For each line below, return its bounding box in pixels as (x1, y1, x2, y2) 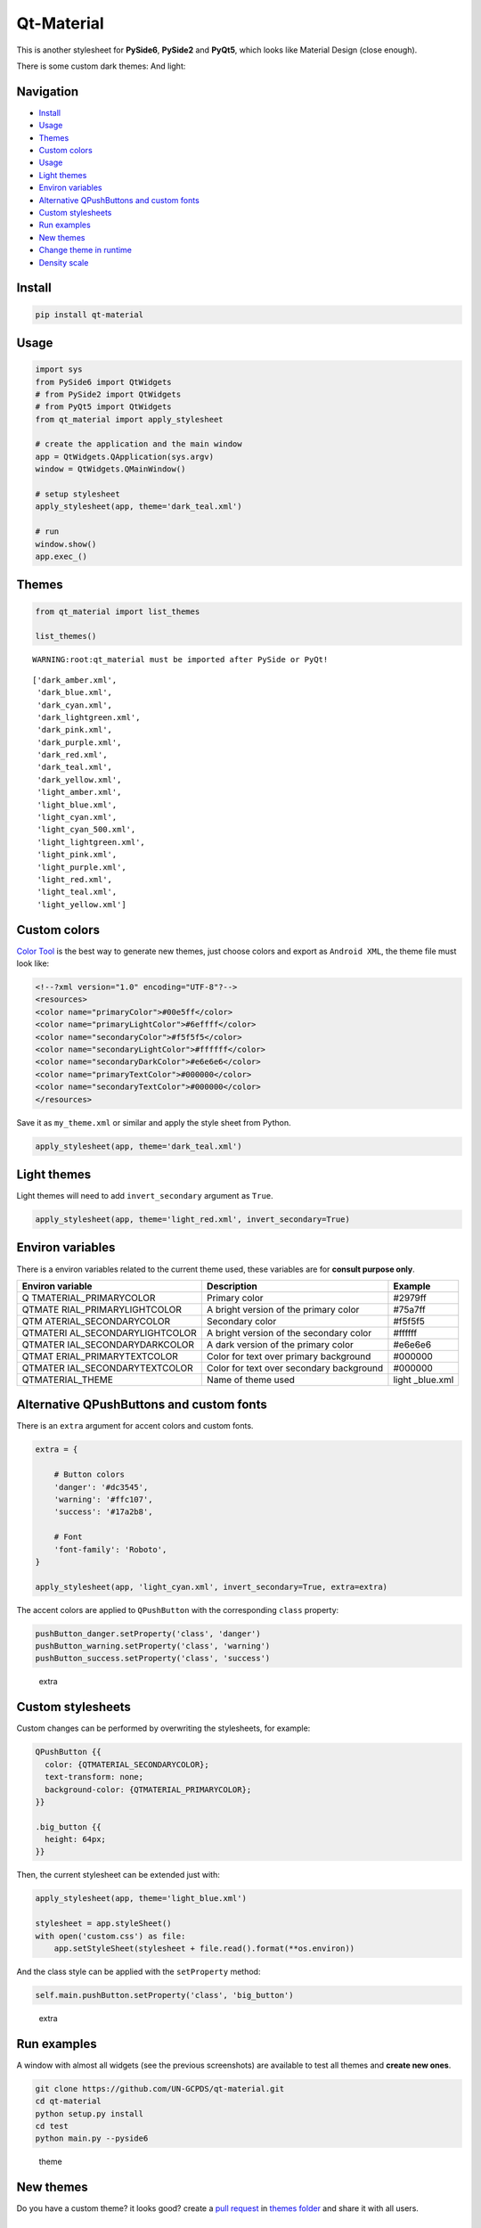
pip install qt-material (35, 309, 144, 320)
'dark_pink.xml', (37, 725, 113, 735)
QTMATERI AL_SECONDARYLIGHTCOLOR (21, 1326, 198, 1339)
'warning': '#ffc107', (53, 1494, 153, 1504)
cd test (35, 2121, 69, 2131)
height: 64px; (45, 1834, 107, 1845)
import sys (35, 365, 83, 374)
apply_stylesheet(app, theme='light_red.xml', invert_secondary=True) (35, 1215, 351, 1225)
